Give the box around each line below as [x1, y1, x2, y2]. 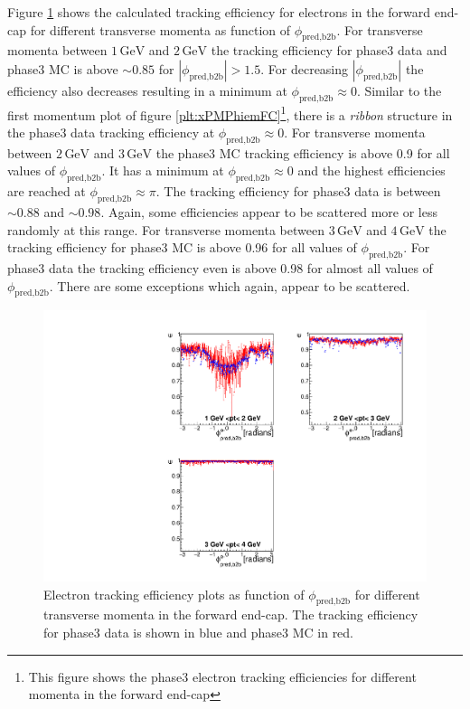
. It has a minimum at [101, 161, 224, 180]
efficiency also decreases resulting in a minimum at [7, 80, 287, 99]
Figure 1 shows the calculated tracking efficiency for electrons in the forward [7, 3, 431, 21]
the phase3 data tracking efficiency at [7, 123, 215, 142]
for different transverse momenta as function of [30, 20, 291, 39]
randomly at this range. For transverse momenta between [7, 220, 324, 239]
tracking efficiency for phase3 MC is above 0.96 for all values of [7, 238, 357, 257]
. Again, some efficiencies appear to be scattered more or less [100, 203, 437, 222]
